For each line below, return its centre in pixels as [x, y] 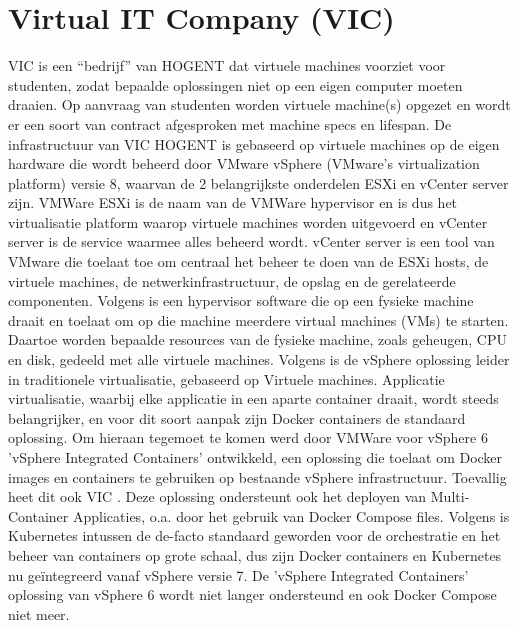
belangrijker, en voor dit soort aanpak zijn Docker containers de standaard [237, 417]
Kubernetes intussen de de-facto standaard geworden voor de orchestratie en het [254, 535]
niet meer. [39, 613]
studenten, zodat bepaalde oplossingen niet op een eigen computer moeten [235, 84]
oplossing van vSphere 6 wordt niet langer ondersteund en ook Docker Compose [252, 594]
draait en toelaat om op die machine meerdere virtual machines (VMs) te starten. [258, 319]
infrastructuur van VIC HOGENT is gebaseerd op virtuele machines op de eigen [254, 143]
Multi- [450, 496]
